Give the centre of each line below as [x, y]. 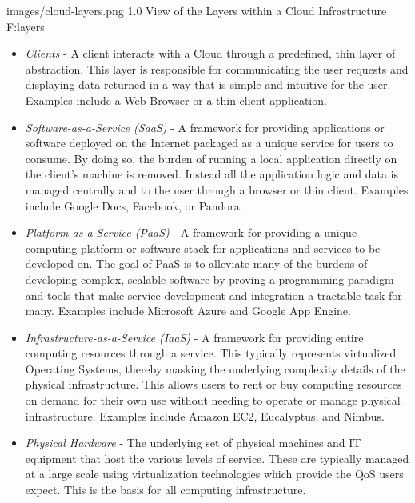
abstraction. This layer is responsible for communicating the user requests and [217, 68]
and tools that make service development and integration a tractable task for [213, 295]
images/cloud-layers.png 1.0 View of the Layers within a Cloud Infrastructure [197, 10]
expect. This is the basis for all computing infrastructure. [166, 490]
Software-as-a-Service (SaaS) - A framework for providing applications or [205, 127]
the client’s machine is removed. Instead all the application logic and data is [212, 174]
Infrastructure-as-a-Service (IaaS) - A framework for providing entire [194, 337]
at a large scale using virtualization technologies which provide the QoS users [214, 474]
